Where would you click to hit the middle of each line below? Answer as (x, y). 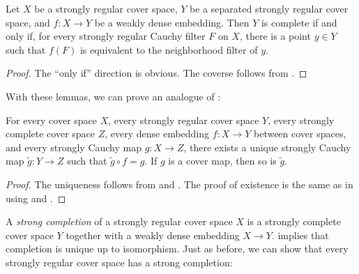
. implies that (300, 235)
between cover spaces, (300, 134)
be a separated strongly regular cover (269, 8)
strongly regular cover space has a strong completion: (119, 262)
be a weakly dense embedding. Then (172, 22)
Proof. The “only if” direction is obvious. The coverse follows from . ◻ (156, 73)
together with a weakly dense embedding (153, 235)
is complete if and (299, 22)
